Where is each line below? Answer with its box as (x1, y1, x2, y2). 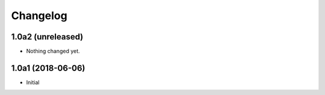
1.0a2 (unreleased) (11, 32, 84, 42)
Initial (26, 78, 40, 86)
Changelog (11, 9, 67, 22)
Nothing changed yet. (26, 48, 81, 55)
